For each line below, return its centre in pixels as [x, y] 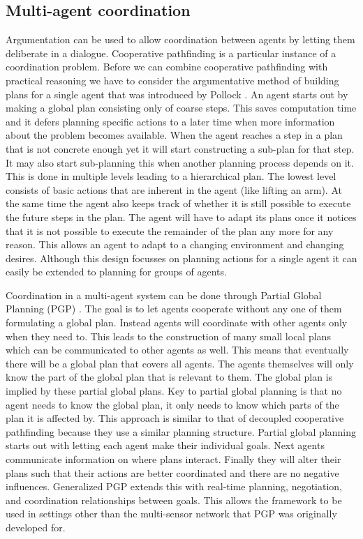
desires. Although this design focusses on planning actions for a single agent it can [181, 258]
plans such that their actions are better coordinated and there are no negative [172, 472]
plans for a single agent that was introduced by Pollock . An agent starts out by [177, 94]
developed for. [36, 527]
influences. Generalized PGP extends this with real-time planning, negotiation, [174, 486]
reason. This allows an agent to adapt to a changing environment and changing [175, 244]
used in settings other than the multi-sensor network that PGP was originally [171, 514]
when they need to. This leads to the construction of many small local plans [168, 336]
